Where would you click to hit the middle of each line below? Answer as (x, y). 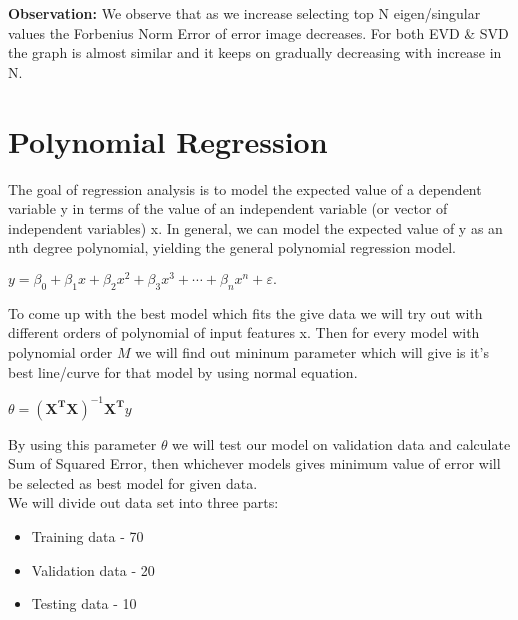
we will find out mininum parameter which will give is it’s (312, 351)
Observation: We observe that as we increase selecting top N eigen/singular (244, 13)
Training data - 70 (87, 536)
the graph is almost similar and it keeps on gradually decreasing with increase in (255, 52)
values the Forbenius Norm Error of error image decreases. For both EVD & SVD (258, 32)
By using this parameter (82, 443)
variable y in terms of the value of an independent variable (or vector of (228, 208)
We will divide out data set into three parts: (143, 502)
